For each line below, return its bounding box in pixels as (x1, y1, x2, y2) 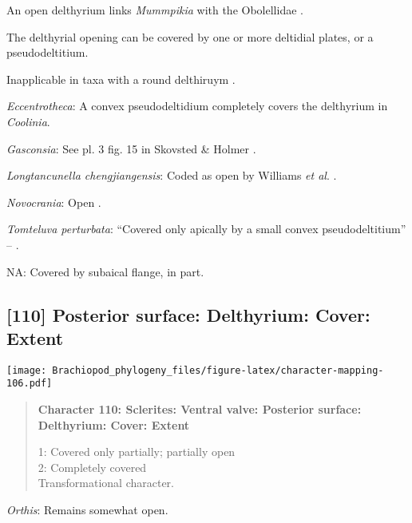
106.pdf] (6, 378, 53, 390)
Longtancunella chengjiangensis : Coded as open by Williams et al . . (6, 167, 337, 184)
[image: (6, 364, 47, 376)
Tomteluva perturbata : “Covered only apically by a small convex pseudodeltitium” (6, 220, 406, 237)
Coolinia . (6, 113, 50, 129)
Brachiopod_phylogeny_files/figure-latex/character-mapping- (52, 364, 384, 376)
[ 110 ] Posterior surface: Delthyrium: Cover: (6, 302, 370, 327)
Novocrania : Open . (6, 193, 101, 210)
